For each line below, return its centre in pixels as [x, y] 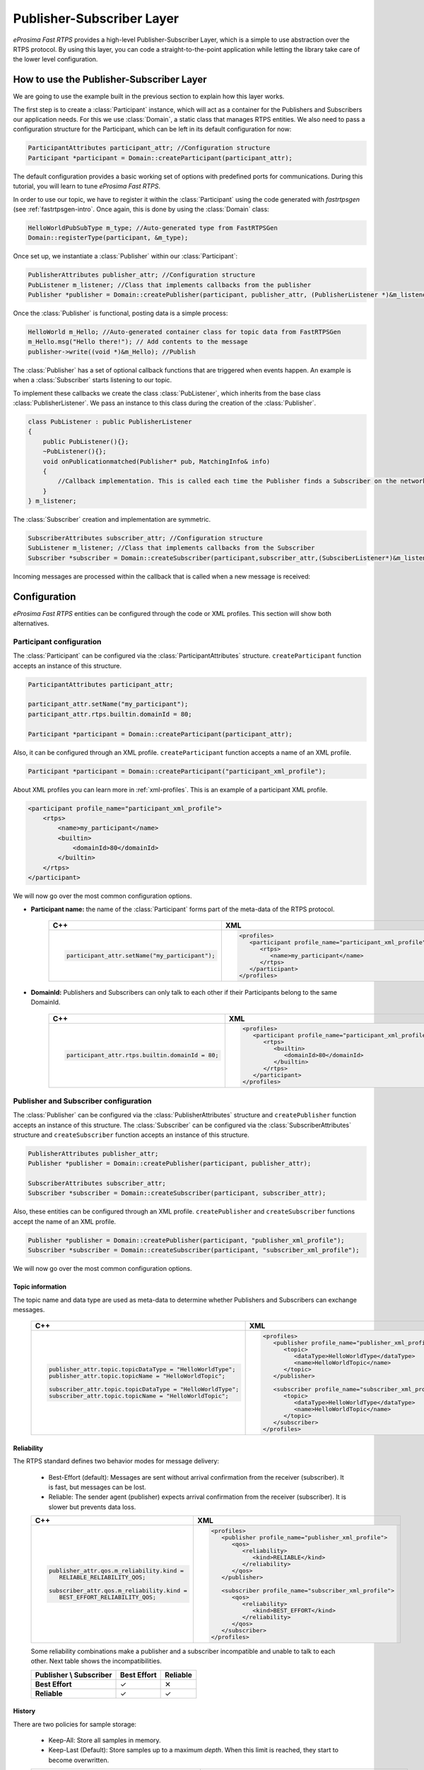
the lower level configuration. [55, 59]
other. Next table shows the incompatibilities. [96, 1661]
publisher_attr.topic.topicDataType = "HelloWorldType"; [142, 1370]
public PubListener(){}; [86, 441]
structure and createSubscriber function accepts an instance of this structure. [131, 1135]
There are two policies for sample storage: [75, 1724]
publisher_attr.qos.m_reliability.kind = [116, 1571]
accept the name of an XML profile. [65, 1221]
